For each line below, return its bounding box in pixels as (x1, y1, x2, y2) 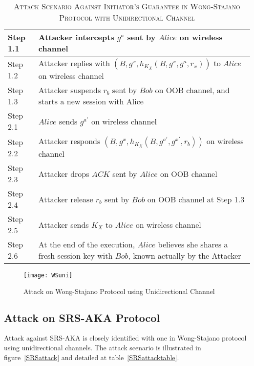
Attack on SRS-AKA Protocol (4, 310, 160, 325)
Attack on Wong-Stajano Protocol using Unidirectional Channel (23, 286, 215, 296)
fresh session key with (38, 250, 113, 261)
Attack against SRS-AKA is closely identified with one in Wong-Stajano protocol (4, 333, 247, 343)
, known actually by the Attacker (128, 250, 241, 261)
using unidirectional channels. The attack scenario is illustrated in (4, 342, 201, 353)
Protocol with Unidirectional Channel (59, 12, 195, 23)
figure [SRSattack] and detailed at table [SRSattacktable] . (4, 352, 179, 362)
